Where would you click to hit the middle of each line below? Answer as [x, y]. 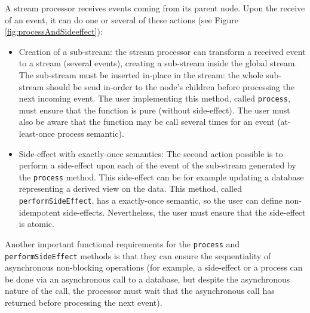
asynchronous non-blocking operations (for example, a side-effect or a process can [154, 267]
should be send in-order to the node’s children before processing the [170, 86]
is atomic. [36, 224]
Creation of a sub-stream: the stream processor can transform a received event [162, 51]
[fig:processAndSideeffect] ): [54, 31]
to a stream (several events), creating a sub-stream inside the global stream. [158, 63]
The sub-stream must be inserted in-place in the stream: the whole [141, 74]
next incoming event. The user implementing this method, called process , [154, 98]
